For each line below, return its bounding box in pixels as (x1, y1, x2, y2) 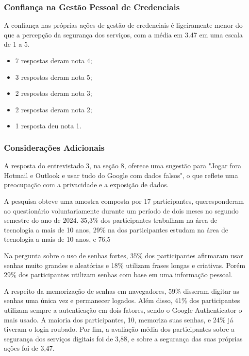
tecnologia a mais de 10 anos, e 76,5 (4, 234, 111, 244)
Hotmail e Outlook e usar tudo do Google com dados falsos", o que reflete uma (4, 170, 238, 180)
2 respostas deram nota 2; (15, 104, 92, 114)
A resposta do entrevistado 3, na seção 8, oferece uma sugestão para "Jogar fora (4, 160, 242, 171)
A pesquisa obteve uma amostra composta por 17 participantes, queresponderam (4, 196, 244, 206)
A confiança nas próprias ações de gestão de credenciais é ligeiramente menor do (4, 20, 243, 30)
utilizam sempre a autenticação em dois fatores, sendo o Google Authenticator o (4, 304, 242, 315)
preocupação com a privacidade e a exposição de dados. (4, 179, 169, 190)
